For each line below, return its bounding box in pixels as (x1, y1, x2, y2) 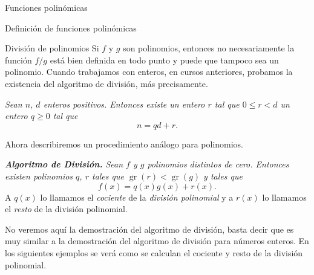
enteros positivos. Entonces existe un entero (43, 97, 205, 110)
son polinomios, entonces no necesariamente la (123, 42, 295, 54)
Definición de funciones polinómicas (5, 21, 137, 34)
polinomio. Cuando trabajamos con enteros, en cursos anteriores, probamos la (5, 65, 293, 78)
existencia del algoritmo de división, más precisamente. (5, 77, 208, 89)
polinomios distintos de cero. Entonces (147, 158, 289, 170)
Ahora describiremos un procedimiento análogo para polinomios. (5, 137, 244, 150)
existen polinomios (5, 169, 73, 182)
